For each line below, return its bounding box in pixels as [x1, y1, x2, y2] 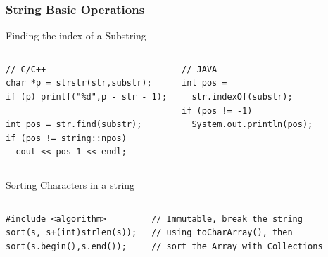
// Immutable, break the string [151, 213, 303, 224]
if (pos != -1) [182, 105, 253, 116]
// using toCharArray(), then [151, 228, 293, 238]
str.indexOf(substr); [191, 92, 293, 102]
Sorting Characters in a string [6, 177, 135, 192]
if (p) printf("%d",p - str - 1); [6, 92, 168, 102]
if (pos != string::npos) [6, 133, 127, 143]
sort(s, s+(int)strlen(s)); [6, 228, 137, 238]
